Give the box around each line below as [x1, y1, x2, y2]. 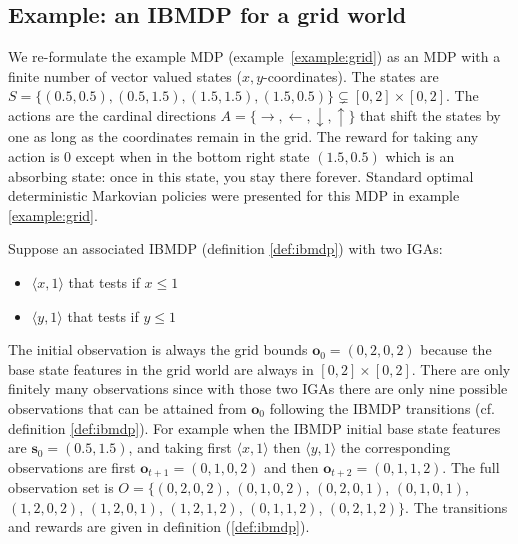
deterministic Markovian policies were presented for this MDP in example [8, 185, 460, 206]
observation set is [8, 477, 114, 498]
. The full [442, 456, 500, 477]
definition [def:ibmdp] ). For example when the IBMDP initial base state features [8, 417, 501, 438]
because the [420, 339, 492, 360]
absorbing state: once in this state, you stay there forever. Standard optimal [8, 165, 474, 186]
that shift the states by [360, 104, 501, 125]
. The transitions [405, 496, 508, 517]
